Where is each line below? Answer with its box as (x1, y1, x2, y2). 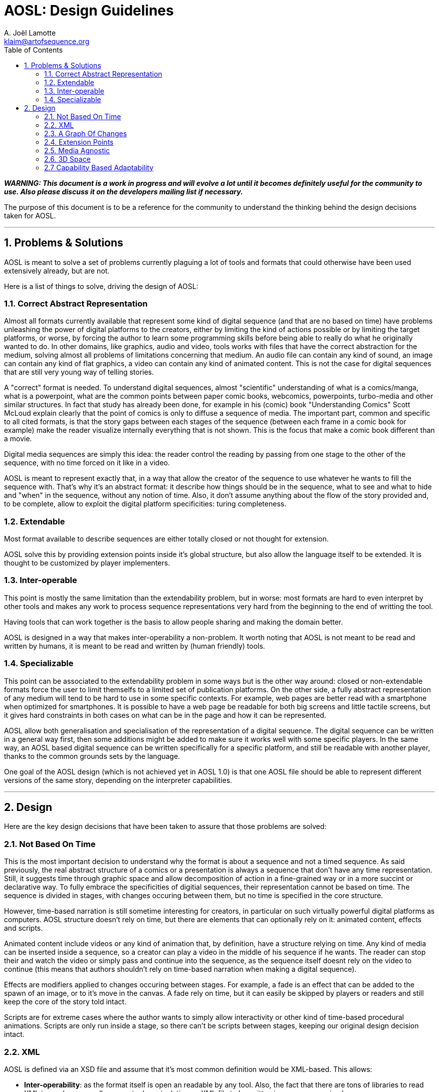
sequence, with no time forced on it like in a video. (4, 458, 170, 467)
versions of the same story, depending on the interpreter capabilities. (4, 775, 233, 784)
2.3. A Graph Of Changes (44, 129, 127, 138)
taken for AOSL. (4, 211, 56, 220)
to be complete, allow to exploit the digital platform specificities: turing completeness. (4, 499, 287, 508)
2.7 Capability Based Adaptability (44, 163, 154, 172)
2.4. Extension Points (44, 137, 114, 146)
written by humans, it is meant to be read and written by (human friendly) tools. (4, 641, 265, 650)
